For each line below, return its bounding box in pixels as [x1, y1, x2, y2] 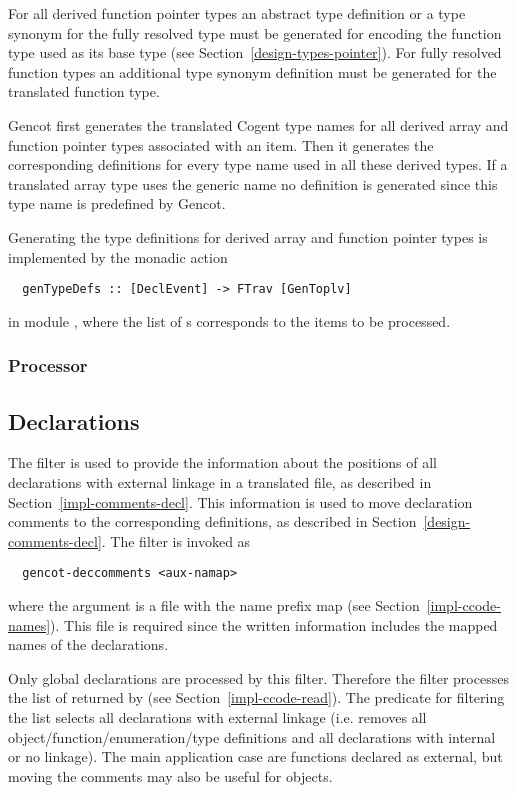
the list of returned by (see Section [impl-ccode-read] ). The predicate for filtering [8, 687, 505, 708]
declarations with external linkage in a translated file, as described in [8, 472, 432, 493]
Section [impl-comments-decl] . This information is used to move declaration [8, 491, 473, 512]
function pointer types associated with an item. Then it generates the [8, 134, 434, 155]
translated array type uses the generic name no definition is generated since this [8, 173, 498, 194]
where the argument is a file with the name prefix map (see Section [8, 595, 420, 616]
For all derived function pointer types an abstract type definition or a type [8, 3, 466, 23]
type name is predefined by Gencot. [8, 193, 226, 214]
